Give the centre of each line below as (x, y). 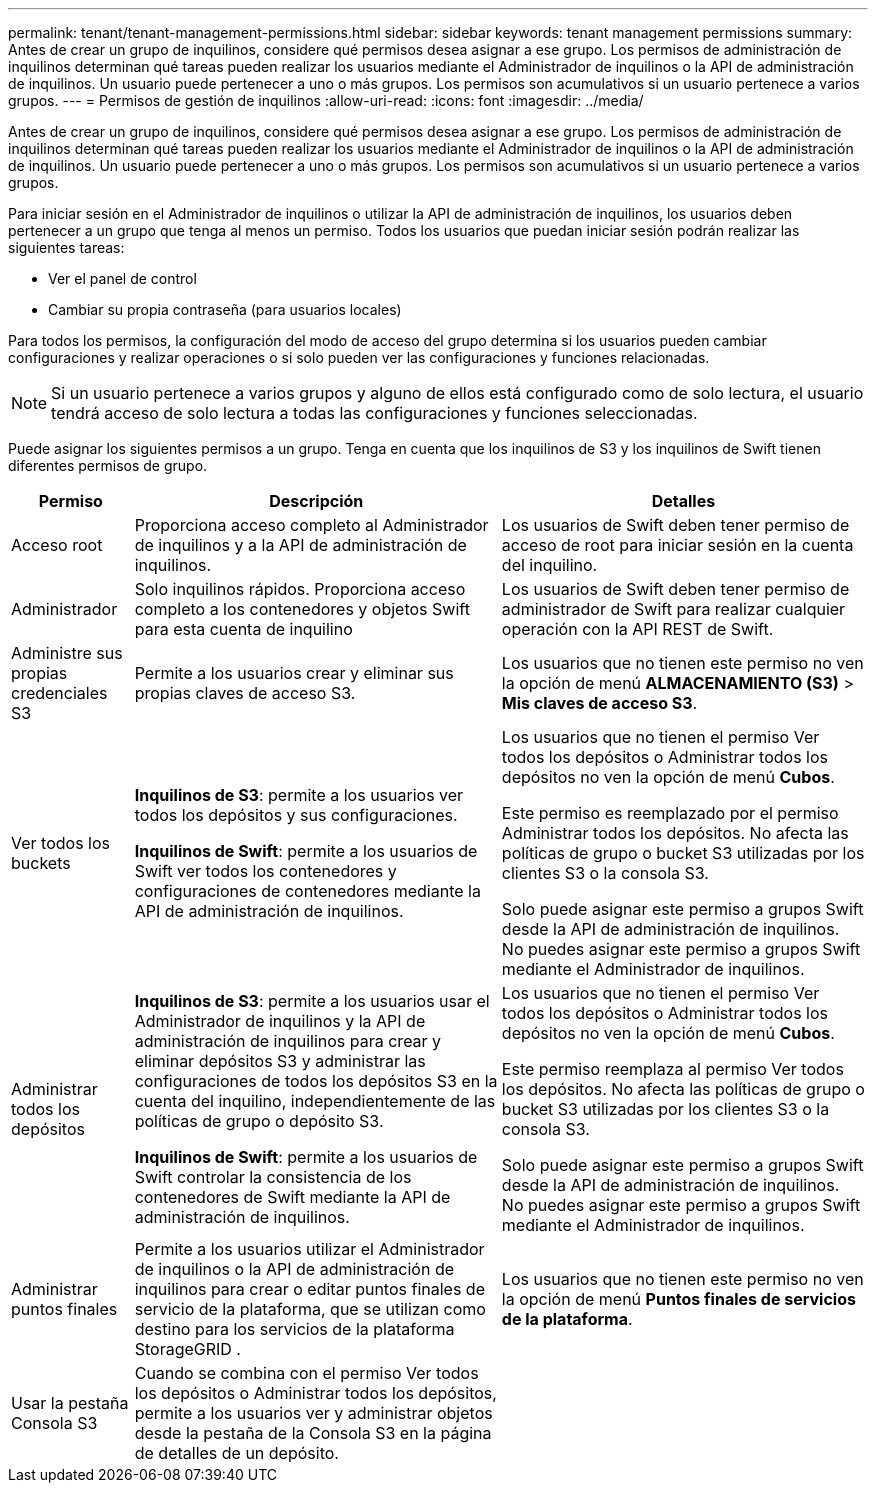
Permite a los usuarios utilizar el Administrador (309, 1249)
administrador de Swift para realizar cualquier (673, 609)
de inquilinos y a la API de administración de (300, 545)
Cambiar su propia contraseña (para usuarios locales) (225, 309)
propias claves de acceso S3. (245, 693)
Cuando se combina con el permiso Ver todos (306, 1373)
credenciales (59, 693)
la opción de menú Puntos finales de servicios (678, 1299)
